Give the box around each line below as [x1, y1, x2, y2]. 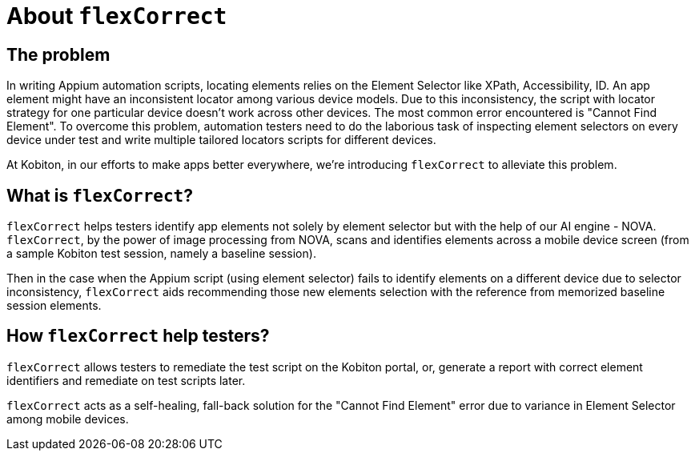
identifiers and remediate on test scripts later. [6, 373, 246, 387]
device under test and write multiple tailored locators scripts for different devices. [6, 133, 436, 147]
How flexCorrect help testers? [6, 326, 270, 347]
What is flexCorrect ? [6, 185, 193, 206]
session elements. [6, 299, 102, 313]
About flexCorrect [6, 2, 227, 30]
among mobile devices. [6, 411, 129, 426]
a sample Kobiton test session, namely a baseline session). [6, 247, 316, 261]
